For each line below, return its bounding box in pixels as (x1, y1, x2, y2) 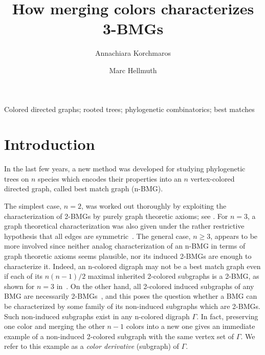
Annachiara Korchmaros (95, 48, 171, 58)
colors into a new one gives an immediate (126, 321, 255, 331)
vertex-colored (190, 173, 235, 184)
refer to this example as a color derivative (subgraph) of (4, 341, 179, 351)
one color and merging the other (4, 321, 105, 331)
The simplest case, (4, 201, 62, 211)
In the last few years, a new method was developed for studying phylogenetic (4, 163, 246, 174)
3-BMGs (102, 18, 164, 39)
